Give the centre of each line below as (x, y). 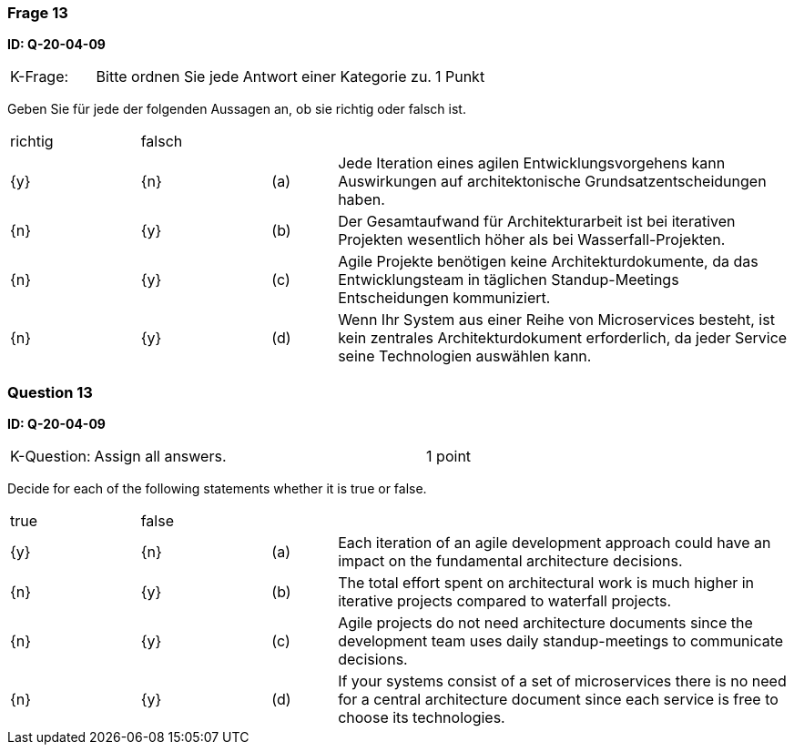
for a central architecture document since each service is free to (558, 700)
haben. (361, 200)
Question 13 (50, 392)
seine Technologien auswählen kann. (465, 356)
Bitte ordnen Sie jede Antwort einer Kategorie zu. (264, 77)
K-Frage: (40, 77)
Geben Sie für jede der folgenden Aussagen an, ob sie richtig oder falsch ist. (237, 109)
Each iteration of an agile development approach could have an (555, 543)
